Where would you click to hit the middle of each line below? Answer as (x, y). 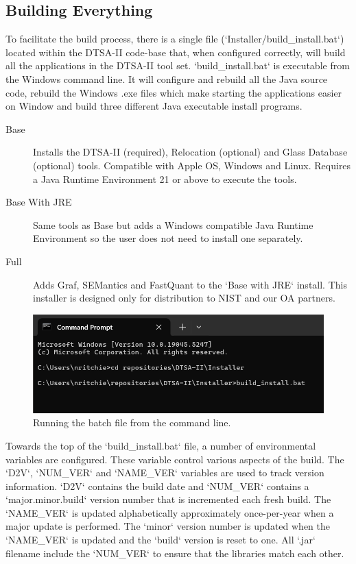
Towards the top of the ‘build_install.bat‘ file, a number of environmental (161, 445)
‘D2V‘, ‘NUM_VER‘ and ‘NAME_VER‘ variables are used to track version (165, 473)
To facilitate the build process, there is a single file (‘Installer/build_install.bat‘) (175, 39)
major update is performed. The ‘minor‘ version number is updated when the (168, 526)
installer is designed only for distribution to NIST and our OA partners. (184, 298)
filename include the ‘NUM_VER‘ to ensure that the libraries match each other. (175, 553)
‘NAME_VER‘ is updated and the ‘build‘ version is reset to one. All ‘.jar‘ (161, 540)
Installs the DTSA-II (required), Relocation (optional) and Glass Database (190, 152)
